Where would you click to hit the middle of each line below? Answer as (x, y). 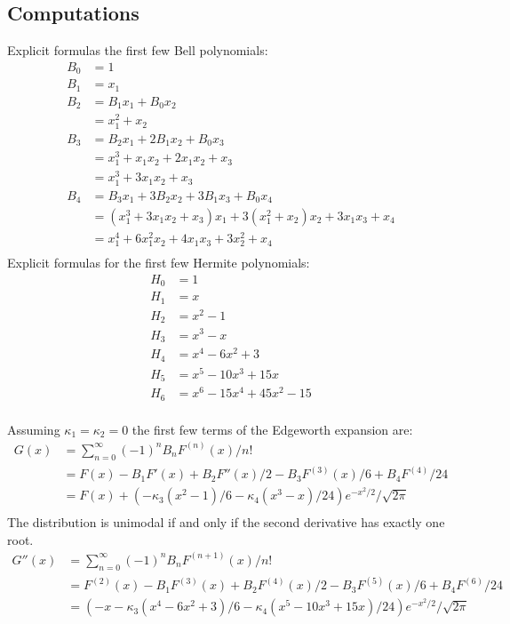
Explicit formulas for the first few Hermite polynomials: (159, 263)
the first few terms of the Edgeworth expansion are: (272, 429)
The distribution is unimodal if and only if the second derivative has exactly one (226, 522)
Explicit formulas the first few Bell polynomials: (138, 50)
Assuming (34, 429)
